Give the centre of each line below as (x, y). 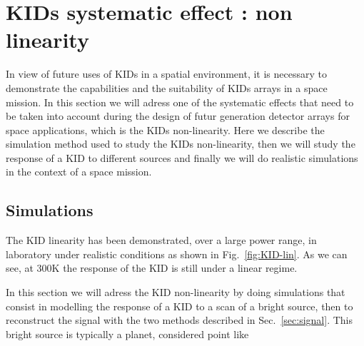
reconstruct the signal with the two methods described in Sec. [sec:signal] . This (179, 320)
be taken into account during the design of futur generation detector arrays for (178, 116)
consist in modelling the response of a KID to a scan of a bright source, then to (180, 306)
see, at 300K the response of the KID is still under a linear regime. (152, 268)
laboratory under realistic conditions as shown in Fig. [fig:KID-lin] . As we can (177, 254)
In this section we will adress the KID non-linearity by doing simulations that (176, 292)
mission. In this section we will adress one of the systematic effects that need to (180, 102)
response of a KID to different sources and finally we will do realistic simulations (182, 157)
